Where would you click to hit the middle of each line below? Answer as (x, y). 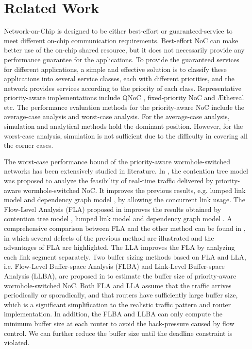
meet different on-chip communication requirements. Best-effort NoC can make (121, 40)
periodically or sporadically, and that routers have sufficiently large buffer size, (121, 295)
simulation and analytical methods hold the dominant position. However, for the (124, 126)
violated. (17, 342)
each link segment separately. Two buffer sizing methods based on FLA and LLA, (125, 256)
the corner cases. (29, 145)
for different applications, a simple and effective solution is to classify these (115, 69)
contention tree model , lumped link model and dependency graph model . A (118, 218)
